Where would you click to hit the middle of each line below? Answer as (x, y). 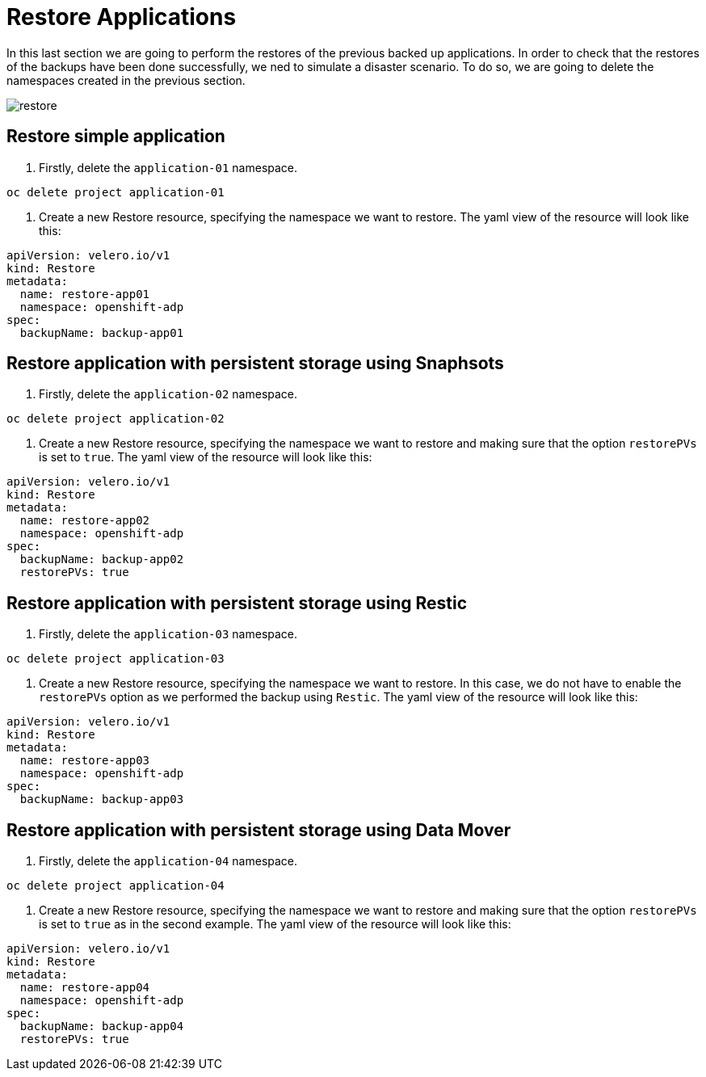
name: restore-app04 (85, 988)
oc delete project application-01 (116, 192)
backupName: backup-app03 (102, 799)
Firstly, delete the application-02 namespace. (168, 394)
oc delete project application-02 (116, 419)
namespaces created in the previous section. (126, 80)
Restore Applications (122, 17)
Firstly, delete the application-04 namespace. (168, 861)
